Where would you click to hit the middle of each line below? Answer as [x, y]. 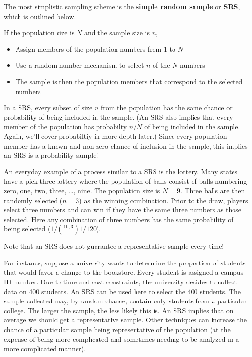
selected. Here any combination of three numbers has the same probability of [119, 219]
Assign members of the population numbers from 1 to [96, 48]
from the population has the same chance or [167, 107]
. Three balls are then [213, 190]
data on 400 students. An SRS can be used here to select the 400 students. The [122, 291]
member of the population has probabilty [66, 126]
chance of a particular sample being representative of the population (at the [117, 329]
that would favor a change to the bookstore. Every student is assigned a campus [124, 272]
